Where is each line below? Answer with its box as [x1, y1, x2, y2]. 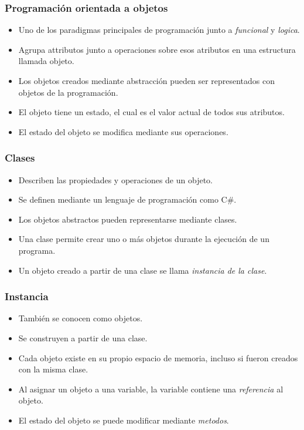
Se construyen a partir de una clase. [18, 331, 148, 344]
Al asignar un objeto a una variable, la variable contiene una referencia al [18, 382, 283, 395]
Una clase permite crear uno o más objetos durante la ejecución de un [18, 233, 269, 245]
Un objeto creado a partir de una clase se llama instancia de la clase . [18, 264, 267, 276]
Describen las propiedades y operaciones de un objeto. [18, 173, 213, 186]
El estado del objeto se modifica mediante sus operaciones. [18, 125, 228, 137]
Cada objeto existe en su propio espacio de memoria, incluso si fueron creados [18, 351, 298, 364]
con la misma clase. [18, 363, 88, 375]
